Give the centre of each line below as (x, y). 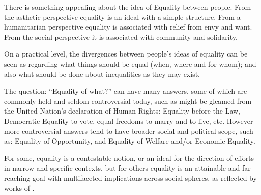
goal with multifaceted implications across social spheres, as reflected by (144, 177)
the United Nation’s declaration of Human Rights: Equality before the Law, (122, 111)
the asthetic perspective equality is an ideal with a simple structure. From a (122, 17)
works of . (19, 188)
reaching (17, 177)
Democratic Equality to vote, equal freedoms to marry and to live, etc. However (129, 120)
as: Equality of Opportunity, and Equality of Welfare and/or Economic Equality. (130, 141)
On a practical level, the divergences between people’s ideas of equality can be (126, 54)
